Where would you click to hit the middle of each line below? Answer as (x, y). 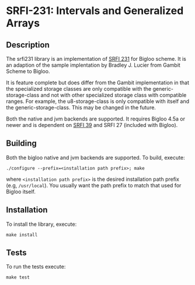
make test (18, 277)
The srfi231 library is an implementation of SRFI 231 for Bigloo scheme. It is (96, 59)
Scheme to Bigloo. (28, 71)
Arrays (23, 23)
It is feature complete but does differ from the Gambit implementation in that (98, 83)
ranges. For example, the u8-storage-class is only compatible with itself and (98, 101)
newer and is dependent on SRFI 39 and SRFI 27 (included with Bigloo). (92, 125)
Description (28, 45)
